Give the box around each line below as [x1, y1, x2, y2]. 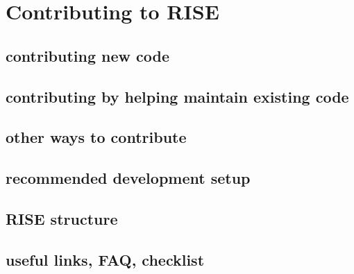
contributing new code [6, 44, 169, 66]
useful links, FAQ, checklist [6, 248, 205, 270]
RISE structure [6, 207, 118, 229]
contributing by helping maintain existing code [6, 85, 349, 107]
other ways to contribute [6, 126, 187, 148]
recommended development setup [6, 167, 251, 189]
